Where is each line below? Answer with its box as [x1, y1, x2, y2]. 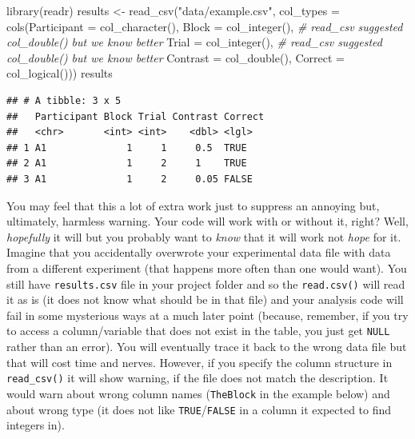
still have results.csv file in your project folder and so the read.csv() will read [6, 275, 405, 292]
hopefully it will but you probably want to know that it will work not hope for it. [6, 228, 401, 245]
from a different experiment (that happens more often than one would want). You [6, 259, 407, 276]
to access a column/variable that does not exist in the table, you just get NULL [6, 322, 390, 339]
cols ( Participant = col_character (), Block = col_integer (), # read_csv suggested [6, 18, 403, 34]
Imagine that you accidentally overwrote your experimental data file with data [6, 244, 391, 261]
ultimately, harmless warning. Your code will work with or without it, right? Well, [6, 213, 409, 229]
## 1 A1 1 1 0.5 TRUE [6, 142, 247, 154]
